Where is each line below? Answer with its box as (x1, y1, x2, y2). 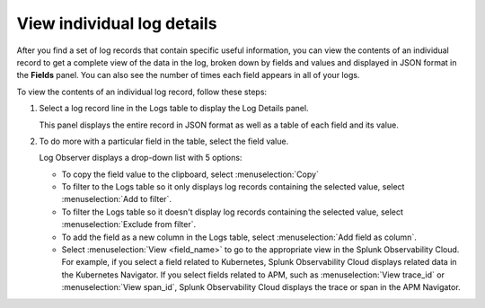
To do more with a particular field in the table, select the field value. (39, 136, 289, 146)
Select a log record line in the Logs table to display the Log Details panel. (39, 103, 309, 114)
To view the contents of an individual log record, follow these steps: (16, 86, 268, 97)
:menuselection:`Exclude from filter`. (61, 219, 197, 230)
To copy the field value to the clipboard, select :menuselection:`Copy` (61, 169, 319, 180)
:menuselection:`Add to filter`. (61, 194, 172, 205)
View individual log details (16, 13, 217, 33)
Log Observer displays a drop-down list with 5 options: (39, 153, 242, 163)
